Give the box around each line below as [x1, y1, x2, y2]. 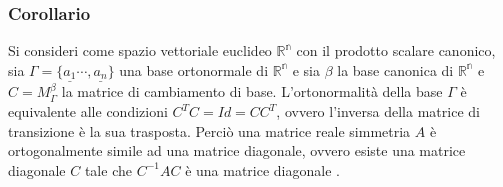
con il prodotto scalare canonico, [296, 40, 496, 61]
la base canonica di [337, 59, 454, 80]
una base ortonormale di [119, 59, 269, 80]
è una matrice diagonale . [185, 159, 340, 180]
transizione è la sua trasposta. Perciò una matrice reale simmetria [8, 120, 411, 141]
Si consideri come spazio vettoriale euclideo [8, 40, 272, 61]
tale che [84, 159, 132, 180]
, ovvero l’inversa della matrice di [276, 101, 480, 122]
